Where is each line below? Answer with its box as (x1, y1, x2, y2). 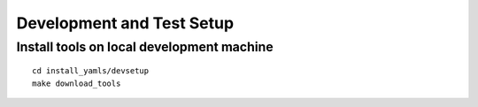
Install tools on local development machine (16, 39, 274, 55)
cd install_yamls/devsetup (32, 66, 150, 76)
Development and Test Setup (16, 13, 235, 33)
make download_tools (32, 78, 121, 88)
